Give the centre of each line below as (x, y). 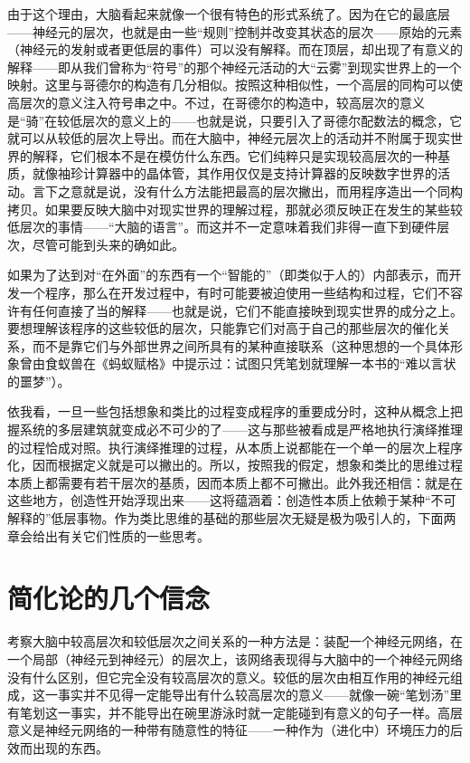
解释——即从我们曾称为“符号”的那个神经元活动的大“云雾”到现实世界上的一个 (235, 67)
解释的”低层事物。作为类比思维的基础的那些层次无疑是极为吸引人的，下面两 (232, 518)
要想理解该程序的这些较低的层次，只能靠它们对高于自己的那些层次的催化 (222, 328)
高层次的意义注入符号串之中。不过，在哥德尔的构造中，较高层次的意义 (216, 102)
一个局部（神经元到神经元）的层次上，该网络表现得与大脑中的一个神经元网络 (235, 658)
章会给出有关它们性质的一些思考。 (108, 535)
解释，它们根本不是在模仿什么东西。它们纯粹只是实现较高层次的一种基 (241, 155)
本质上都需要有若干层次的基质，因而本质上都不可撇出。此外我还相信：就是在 (235, 482)
